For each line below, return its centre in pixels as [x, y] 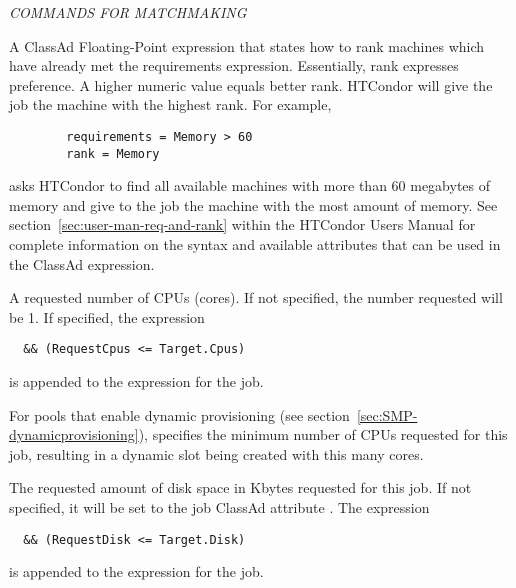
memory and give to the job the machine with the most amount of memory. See [253, 204]
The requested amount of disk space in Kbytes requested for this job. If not [240, 487]
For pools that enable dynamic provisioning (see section [179, 414]
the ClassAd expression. [82, 263]
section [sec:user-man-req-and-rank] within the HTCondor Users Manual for [242, 224]
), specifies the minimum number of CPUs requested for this [323, 434]
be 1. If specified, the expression [107, 316]
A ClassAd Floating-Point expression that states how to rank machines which [247, 45]
